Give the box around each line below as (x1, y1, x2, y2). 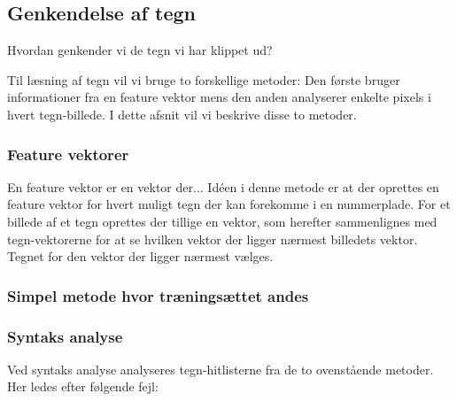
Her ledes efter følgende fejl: (7, 377, 159, 396)
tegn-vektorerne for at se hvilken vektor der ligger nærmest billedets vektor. (7, 229, 418, 248)
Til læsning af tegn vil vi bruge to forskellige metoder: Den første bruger (7, 70, 400, 89)
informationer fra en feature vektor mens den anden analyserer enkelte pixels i (7, 88, 431, 106)
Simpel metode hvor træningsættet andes (7, 284, 309, 306)
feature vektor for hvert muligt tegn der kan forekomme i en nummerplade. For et (7, 195, 451, 213)
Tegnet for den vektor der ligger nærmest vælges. (7, 247, 274, 266)
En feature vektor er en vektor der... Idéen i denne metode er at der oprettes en (7, 177, 439, 196)
